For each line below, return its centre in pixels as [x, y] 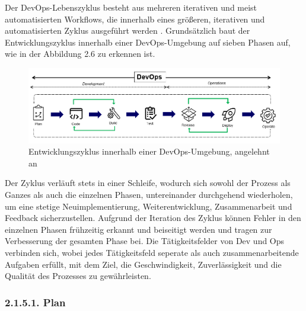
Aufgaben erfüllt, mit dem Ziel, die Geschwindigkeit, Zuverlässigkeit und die [143, 264]
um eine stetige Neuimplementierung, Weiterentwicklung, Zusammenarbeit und [149, 206]
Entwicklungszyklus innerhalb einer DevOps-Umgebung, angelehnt [149, 151]
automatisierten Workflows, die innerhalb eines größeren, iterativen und [135, 19]
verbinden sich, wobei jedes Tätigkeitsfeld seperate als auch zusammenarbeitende [152, 252]
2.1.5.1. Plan [35, 302]
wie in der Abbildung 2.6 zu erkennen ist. [80, 54]
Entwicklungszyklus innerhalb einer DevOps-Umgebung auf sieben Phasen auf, [148, 42]
